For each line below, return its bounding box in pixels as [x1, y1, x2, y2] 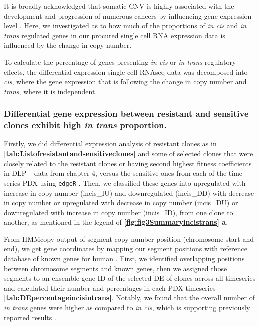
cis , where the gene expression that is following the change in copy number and [4, 76, 247, 87]
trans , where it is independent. [4, 86, 97, 96]
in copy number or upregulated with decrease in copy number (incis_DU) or [4, 197, 238, 208]
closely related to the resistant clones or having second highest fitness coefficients [4, 158, 252, 168]
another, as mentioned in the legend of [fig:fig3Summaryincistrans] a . [4, 217, 228, 227]
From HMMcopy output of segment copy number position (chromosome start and [4, 233, 254, 244]
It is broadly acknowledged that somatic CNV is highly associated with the [4, 1, 234, 11]
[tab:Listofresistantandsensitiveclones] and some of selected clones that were [4, 148, 253, 159]
